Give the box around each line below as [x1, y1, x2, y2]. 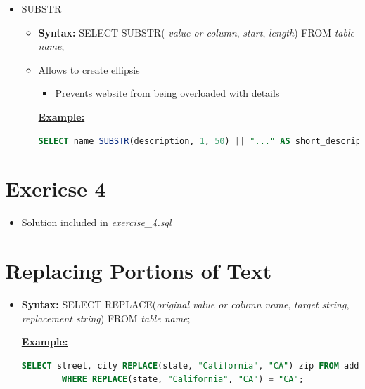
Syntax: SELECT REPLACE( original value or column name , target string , [21, 297, 350, 311]
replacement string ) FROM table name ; [21, 310, 191, 325]
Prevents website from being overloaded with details [55, 86, 280, 100]
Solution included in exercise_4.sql [21, 215, 172, 230]
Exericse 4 [5, 174, 106, 203]
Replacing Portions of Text [5, 256, 272, 285]
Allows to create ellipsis [38, 62, 140, 77]
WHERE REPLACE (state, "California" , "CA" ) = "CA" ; [62, 374, 304, 385]
